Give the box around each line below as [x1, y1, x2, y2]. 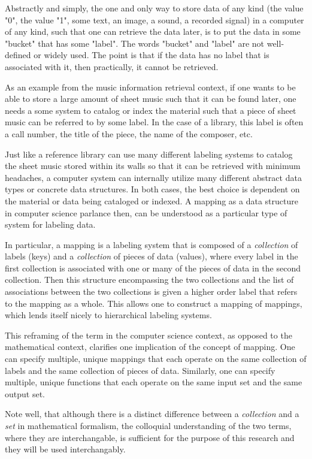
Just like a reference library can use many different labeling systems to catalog [5, 147, 293, 160]
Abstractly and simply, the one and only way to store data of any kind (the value [5, 2, 304, 14]
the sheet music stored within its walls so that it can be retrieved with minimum [5, 159, 301, 172]
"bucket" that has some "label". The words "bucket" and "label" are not [5, 37, 265, 49]
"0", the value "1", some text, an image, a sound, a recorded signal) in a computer [5, 13, 304, 26]
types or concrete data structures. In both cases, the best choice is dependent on [5, 183, 300, 195]
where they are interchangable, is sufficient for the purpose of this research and [5, 431, 295, 443]
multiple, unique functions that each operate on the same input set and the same [5, 376, 302, 388]
